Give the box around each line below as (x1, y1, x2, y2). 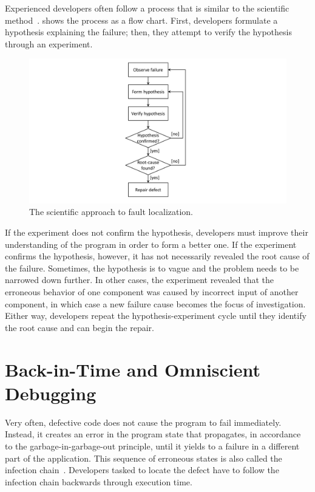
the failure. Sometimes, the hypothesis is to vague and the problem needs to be (5, 261, 299, 274)
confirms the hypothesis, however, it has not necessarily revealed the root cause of (5, 250, 310, 262)
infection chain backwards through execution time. (5, 475, 192, 488)
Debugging (5, 380, 97, 405)
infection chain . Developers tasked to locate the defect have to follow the (5, 463, 279, 476)
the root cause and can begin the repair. (5, 321, 154, 333)
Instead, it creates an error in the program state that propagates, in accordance (5, 428, 301, 440)
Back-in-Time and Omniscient (5, 357, 261, 381)
